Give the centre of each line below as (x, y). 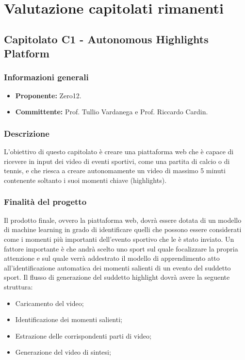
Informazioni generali (46, 77)
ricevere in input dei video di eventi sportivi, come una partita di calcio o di (117, 161)
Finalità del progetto (45, 202)
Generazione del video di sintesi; (63, 352)
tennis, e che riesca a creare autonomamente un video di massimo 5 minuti (115, 171)
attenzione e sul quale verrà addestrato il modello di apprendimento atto (112, 258)
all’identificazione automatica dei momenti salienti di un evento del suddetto (117, 267)
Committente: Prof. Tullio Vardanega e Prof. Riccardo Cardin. (112, 112)
